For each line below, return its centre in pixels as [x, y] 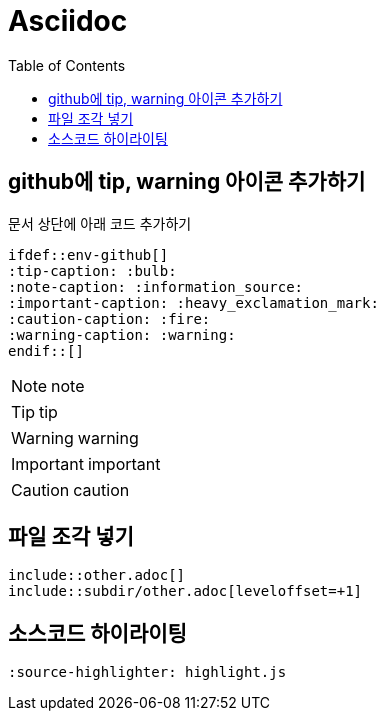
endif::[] [46, 350]
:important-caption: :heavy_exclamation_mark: [193, 302]
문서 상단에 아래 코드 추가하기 [100, 223]
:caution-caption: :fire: [109, 318]
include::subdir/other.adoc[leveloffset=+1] [185, 591]
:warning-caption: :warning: [122, 334]
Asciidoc [68, 21]
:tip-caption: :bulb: [92, 270]
